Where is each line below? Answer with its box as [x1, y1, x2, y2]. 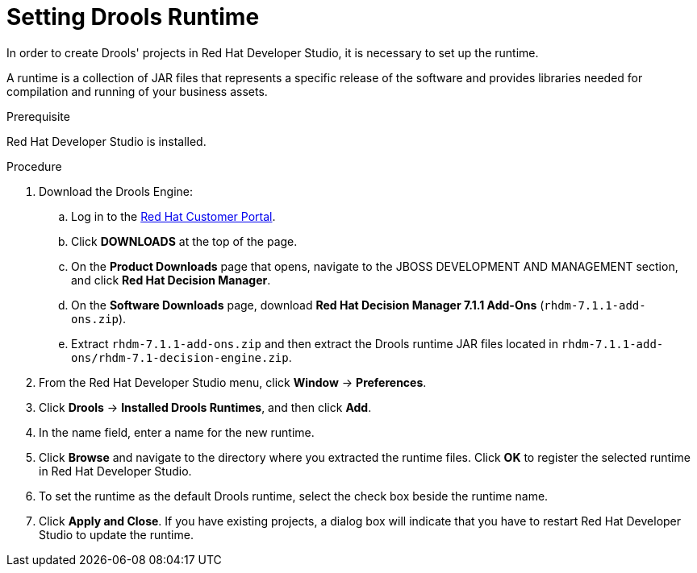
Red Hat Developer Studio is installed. [6, 134, 207, 148]
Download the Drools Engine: [39, 184, 194, 198]
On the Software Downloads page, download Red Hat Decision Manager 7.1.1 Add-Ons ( [71, 297, 545, 312]
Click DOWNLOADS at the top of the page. [71, 234, 298, 248]
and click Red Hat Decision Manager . [71, 272, 271, 287]
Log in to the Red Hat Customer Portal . [71, 209, 276, 223]
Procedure [6, 159, 62, 173]
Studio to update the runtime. [39, 527, 194, 542]
